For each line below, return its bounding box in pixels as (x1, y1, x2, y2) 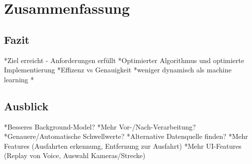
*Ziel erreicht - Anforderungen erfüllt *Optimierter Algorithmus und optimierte (4, 55, 244, 65)
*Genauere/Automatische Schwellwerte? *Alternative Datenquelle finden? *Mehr (4, 131, 248, 141)
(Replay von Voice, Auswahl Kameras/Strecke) (4, 150, 145, 161)
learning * (4, 74, 34, 84)
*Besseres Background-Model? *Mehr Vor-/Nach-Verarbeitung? (4, 121, 196, 131)
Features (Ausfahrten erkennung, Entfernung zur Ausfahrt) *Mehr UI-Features (4, 140, 242, 151)
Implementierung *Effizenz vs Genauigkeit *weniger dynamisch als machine (4, 65, 232, 75)
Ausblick (4, 98, 49, 113)
